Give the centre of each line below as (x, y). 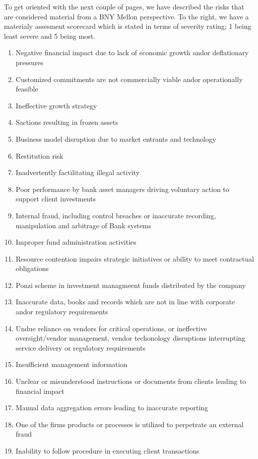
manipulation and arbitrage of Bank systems (83, 225)
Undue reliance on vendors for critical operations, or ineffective (111, 328)
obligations (32, 268)
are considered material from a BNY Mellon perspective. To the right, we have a (127, 16)
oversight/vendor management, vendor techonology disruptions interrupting (130, 338)
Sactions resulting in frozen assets (67, 122)
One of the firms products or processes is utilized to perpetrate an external (129, 424)
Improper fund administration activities (76, 242)
